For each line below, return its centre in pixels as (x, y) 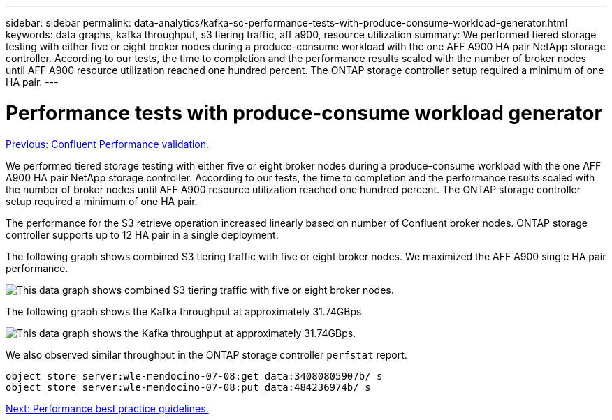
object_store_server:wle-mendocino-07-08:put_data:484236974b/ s (188, 387)
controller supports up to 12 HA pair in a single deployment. (142, 234)
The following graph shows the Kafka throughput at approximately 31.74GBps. (185, 311)
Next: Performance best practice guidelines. (107, 408)
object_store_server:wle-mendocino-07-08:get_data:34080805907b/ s (194, 376)
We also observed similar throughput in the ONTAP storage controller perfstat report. (206, 354)
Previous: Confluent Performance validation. (108, 144)
